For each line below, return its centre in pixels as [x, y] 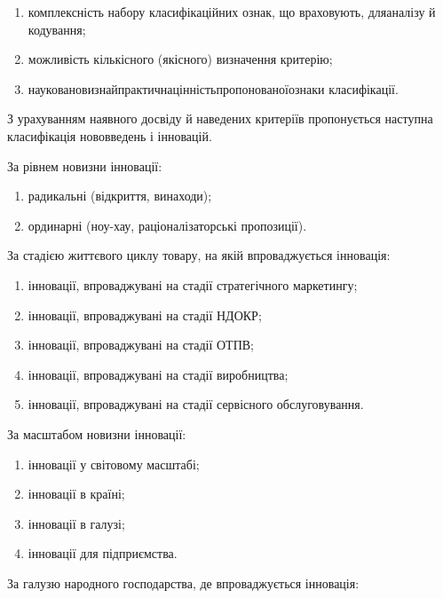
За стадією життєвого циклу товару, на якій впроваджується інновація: [199, 255]
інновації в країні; [76, 494]
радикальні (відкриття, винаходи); [120, 196]
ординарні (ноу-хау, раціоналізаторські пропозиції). [167, 225]
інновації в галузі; [76, 523]
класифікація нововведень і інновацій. [110, 135]
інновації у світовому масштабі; [114, 464]
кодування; [57, 29]
